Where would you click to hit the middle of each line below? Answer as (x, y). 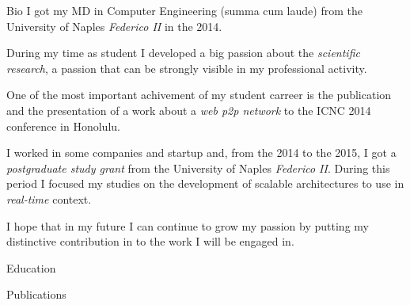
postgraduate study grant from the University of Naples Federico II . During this (198, 168)
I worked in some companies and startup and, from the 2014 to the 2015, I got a (201, 152)
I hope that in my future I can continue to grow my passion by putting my (188, 225)
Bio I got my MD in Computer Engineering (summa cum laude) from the (184, 10)
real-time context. (49, 198)
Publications (36, 294)
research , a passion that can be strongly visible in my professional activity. (187, 68)
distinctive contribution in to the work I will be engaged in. (150, 241)
